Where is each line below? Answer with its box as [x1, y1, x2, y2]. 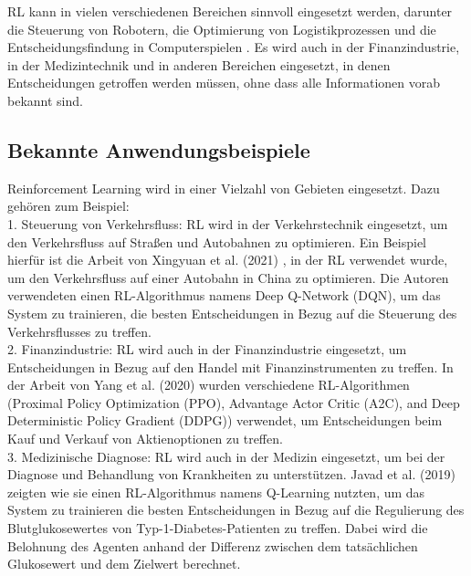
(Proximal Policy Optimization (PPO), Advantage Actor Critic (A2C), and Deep [7, 393, 460, 412]
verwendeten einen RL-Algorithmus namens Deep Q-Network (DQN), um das [7, 286, 441, 305]
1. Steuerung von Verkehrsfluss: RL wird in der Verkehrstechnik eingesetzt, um [7, 214, 448, 233]
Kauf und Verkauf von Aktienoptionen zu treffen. [7, 429, 283, 448]
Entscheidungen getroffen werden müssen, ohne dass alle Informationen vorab [7, 73, 441, 92]
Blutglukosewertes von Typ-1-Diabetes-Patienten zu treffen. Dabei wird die [7, 518, 428, 538]
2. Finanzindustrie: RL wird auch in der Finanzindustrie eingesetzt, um [7, 340, 407, 359]
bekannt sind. [7, 90, 83, 110]
